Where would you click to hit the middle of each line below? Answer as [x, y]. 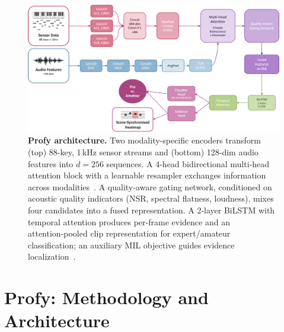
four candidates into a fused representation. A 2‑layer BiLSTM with [151, 210]
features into [51, 163]
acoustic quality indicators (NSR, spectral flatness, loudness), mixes [151, 198]
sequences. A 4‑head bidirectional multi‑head [188, 163]
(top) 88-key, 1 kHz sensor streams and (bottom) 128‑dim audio [143, 152]
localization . [52, 256]
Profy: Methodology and [106, 297]
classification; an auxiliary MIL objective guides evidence [131, 245]
